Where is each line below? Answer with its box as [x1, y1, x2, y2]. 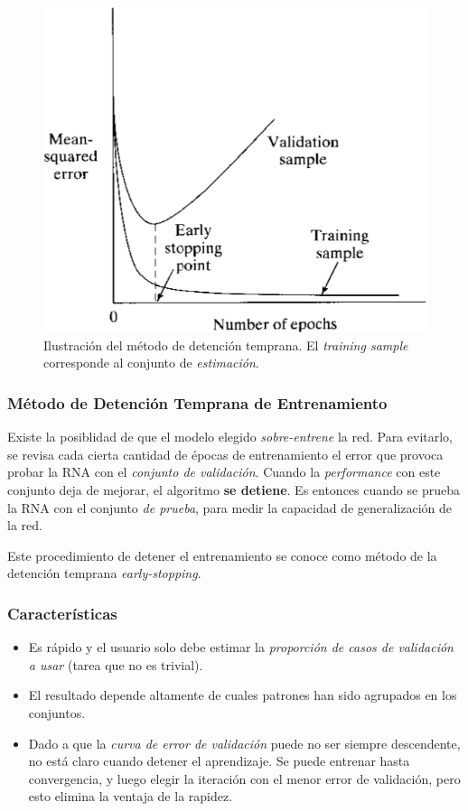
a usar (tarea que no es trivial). [28, 655, 203, 674]
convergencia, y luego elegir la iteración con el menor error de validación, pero [28, 769, 461, 788]
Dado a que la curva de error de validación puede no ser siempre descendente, [28, 733, 461, 752]
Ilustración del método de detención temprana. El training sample [43, 335, 408, 354]
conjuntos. [28, 703, 86, 722]
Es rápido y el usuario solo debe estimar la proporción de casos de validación [28, 638, 454, 657]
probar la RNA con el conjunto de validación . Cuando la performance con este [7, 462, 441, 481]
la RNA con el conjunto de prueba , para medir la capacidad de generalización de [7, 498, 453, 517]
